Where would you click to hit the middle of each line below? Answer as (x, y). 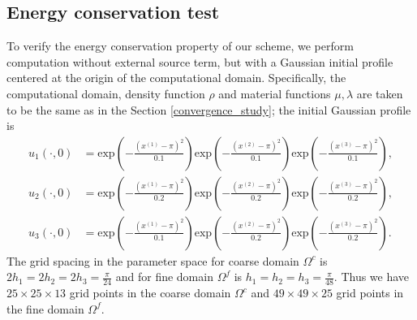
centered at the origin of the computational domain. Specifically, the (176, 78)
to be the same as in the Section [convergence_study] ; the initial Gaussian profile (209, 109)
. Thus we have (372, 277)
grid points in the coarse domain (150, 293)
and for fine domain (164, 277)
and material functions (275, 93)
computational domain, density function (106, 93)
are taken (380, 93)
